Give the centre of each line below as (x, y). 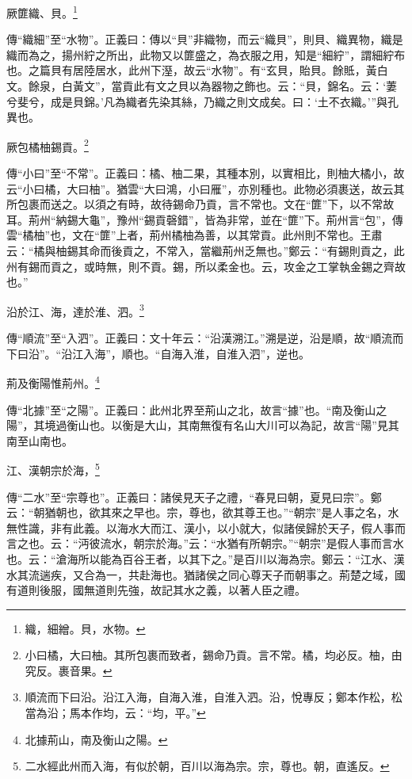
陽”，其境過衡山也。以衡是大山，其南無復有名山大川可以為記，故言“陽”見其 (203, 425)
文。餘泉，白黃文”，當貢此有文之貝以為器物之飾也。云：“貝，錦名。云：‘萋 (202, 86)
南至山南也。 (40, 440)
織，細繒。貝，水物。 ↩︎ (85, 628)
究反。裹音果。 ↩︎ (69, 670)
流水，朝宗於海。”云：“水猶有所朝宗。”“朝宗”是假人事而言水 (252, 543)
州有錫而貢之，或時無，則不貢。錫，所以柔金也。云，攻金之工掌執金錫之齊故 (206, 266)
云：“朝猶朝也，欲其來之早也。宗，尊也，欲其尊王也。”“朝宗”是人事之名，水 (203, 512)
